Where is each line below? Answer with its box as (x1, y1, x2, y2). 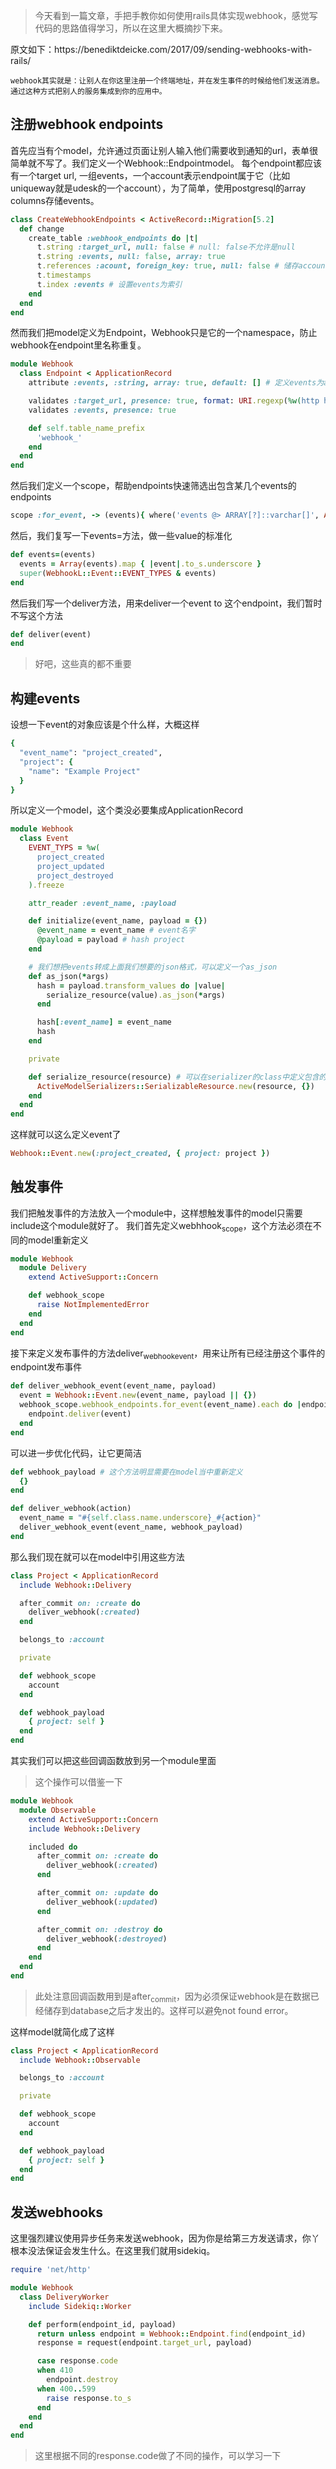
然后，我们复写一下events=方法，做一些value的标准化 (10, 530, 233, 542)
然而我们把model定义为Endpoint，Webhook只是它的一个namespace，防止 (10, 327, 318, 339)
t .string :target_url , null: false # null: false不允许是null (36, 242, 296, 253)
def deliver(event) (10, 629, 92, 639)
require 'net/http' (10, 2265, 92, 2275)
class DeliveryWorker (19, 2292, 110, 2302)
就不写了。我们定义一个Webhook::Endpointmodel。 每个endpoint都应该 (27, 157, 323, 169)
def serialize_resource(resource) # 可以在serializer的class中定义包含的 (28, 1072, 327, 1082)
